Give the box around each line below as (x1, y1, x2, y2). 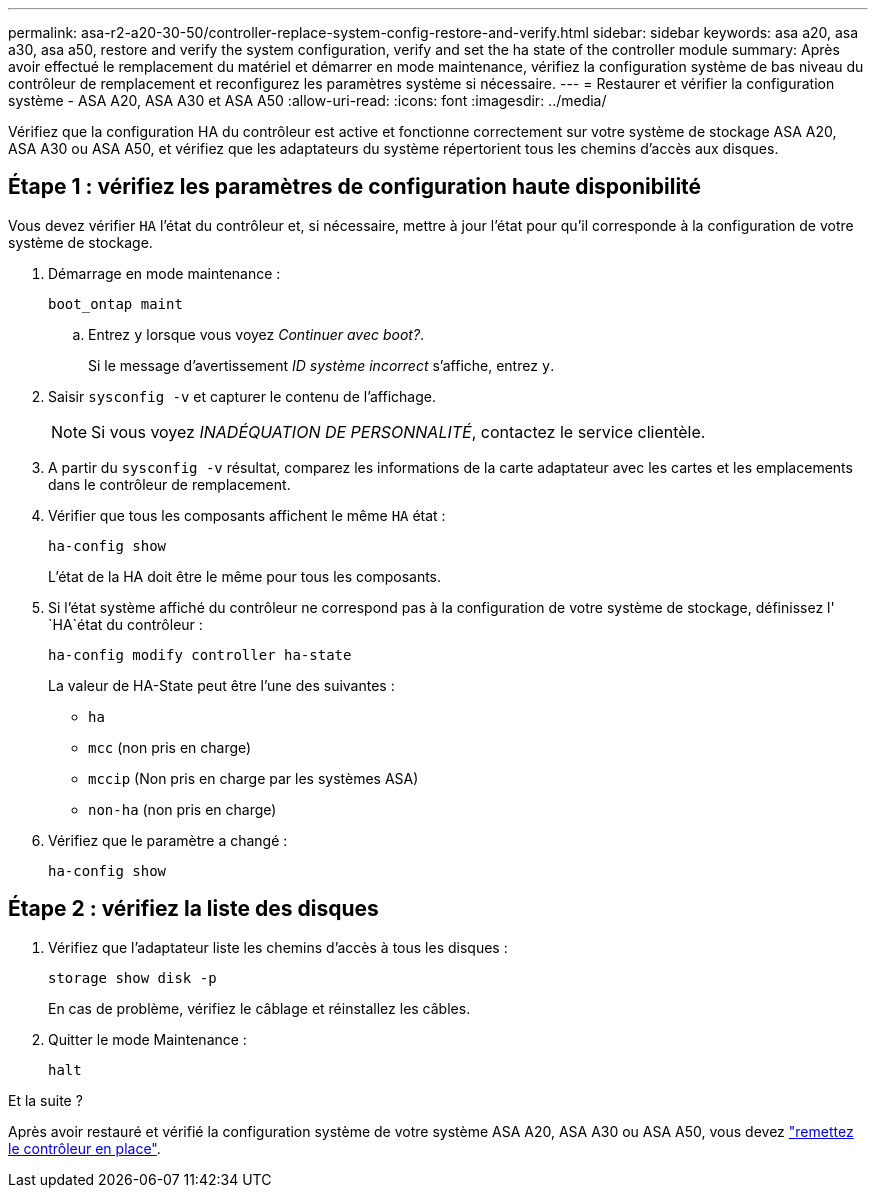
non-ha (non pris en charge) (88, 800, 277, 818)
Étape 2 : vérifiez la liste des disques (8, 896, 379, 922)
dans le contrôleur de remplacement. (48, 475, 291, 493)
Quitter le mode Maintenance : (48, 1030, 247, 1048)
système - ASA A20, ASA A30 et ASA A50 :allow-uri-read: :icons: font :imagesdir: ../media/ (8, 92, 607, 109)
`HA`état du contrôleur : (48, 615, 203, 633)
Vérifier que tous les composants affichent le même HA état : (48, 506, 446, 524)
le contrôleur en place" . (8, 1139, 161, 1157)
